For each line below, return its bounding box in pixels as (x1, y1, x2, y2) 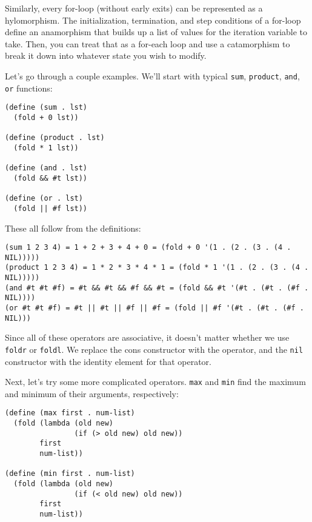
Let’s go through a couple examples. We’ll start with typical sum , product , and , (5, 69, 300, 82)
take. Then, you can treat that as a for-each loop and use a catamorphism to (5, 37, 290, 50)
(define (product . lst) (5, 133, 105, 142)
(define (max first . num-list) (5, 409, 135, 418)
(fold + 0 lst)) (13, 113, 79, 122)
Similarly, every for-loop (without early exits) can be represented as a (5, 2, 263, 14)
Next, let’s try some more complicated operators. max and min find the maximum (5, 375, 306, 388)
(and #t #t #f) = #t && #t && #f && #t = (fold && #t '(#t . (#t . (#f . (5, 283, 309, 292)
